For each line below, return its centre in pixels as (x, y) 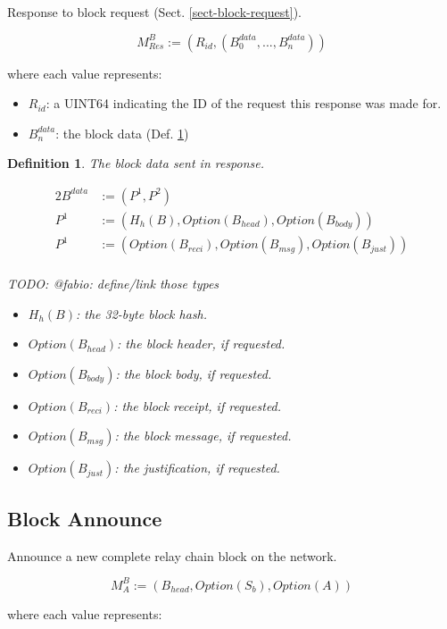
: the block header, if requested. (201, 344)
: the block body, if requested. (194, 373)
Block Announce (85, 518)
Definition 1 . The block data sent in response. (136, 163)
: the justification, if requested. (197, 468)
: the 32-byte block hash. (141, 313)
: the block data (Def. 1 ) (122, 133)
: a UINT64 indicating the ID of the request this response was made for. (244, 103)
